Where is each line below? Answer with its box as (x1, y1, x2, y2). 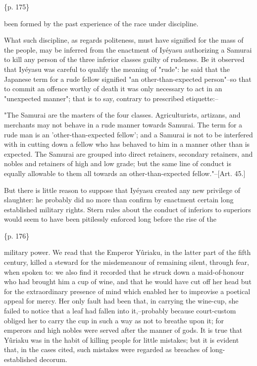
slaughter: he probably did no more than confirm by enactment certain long (4, 194, 234, 205)
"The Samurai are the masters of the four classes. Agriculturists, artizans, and (4, 110, 241, 120)
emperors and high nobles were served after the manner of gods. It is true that (4, 325, 243, 335)
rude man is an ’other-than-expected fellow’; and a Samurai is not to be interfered (4, 129, 253, 139)
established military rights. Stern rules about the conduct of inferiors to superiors (4, 204, 251, 214)
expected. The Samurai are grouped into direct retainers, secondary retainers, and (4, 148, 253, 159)
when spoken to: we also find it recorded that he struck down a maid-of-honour (4, 266, 244, 277)
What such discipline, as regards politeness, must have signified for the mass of (4, 35, 244, 45)
